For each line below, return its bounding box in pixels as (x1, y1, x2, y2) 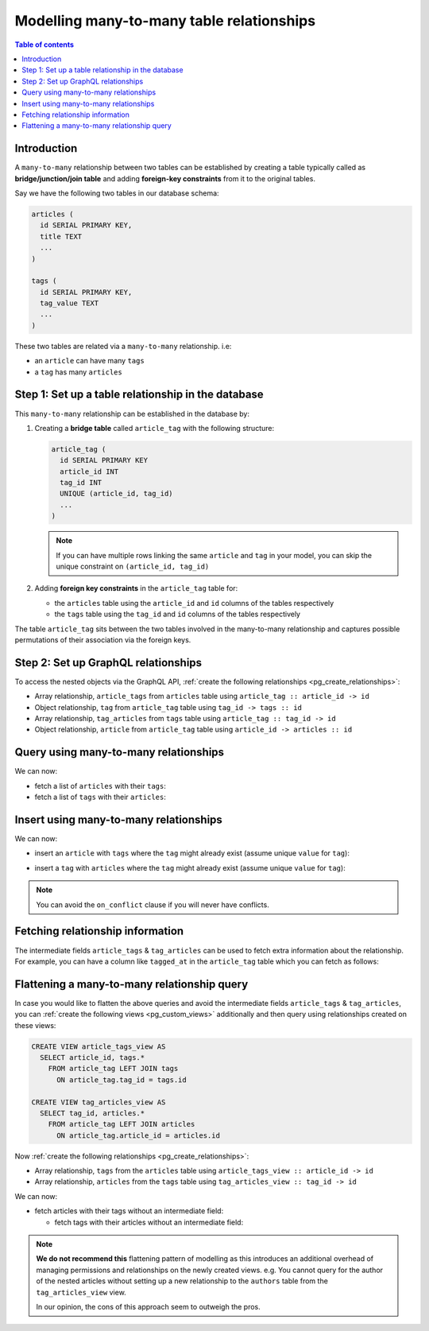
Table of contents (14, 40, 75, 49)
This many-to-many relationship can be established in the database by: (14, 409, 250, 418)
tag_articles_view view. (36, 1287, 126, 1297)
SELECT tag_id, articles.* (40, 1108, 145, 1117)
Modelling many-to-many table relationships (14, 12, 316, 29)
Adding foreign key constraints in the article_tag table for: (34, 584, 238, 593)
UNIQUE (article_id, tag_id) (60, 489, 174, 499)
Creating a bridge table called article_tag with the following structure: (34, 423, 274, 433)
